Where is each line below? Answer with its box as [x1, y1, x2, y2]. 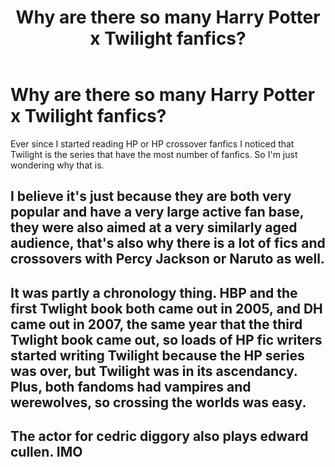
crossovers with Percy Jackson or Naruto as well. [10, 251, 325, 268]
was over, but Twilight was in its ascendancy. [10, 362, 298, 380]
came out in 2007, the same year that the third [10, 316, 303, 333]
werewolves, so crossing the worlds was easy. [10, 394, 307, 411]
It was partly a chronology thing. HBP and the [10, 284, 298, 301]
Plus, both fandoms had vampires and [10, 378, 252, 395]
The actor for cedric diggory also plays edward [10, 428, 309, 445]
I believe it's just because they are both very [10, 188, 292, 205]
